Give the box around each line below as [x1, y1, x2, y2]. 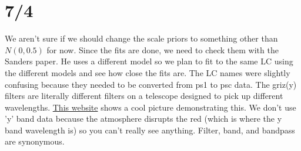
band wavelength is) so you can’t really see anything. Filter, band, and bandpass [5, 123, 295, 136]
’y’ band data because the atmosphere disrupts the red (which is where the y [5, 112, 282, 125]
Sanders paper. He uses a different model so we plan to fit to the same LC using [5, 55, 293, 67]
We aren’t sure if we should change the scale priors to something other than [5, 32, 278, 44]
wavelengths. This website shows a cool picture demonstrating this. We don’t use [5, 101, 296, 113]
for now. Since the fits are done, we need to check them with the [46, 43, 279, 56]
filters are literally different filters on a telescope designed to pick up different [5, 90, 283, 102]
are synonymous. [5, 135, 65, 147]
